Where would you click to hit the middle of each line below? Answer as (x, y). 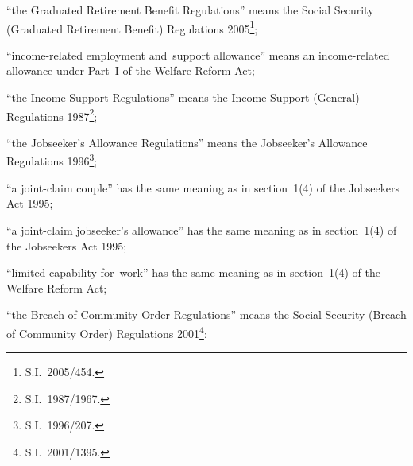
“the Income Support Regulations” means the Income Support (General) (183, 97)
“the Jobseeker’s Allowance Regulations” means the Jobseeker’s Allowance (187, 142)
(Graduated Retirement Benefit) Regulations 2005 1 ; (132, 27)
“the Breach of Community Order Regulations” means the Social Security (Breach (206, 315)
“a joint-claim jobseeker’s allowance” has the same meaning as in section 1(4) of (202, 229)
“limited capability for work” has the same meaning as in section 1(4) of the (193, 272)
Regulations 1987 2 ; (52, 115)
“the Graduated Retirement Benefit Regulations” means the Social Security (190, 10)
